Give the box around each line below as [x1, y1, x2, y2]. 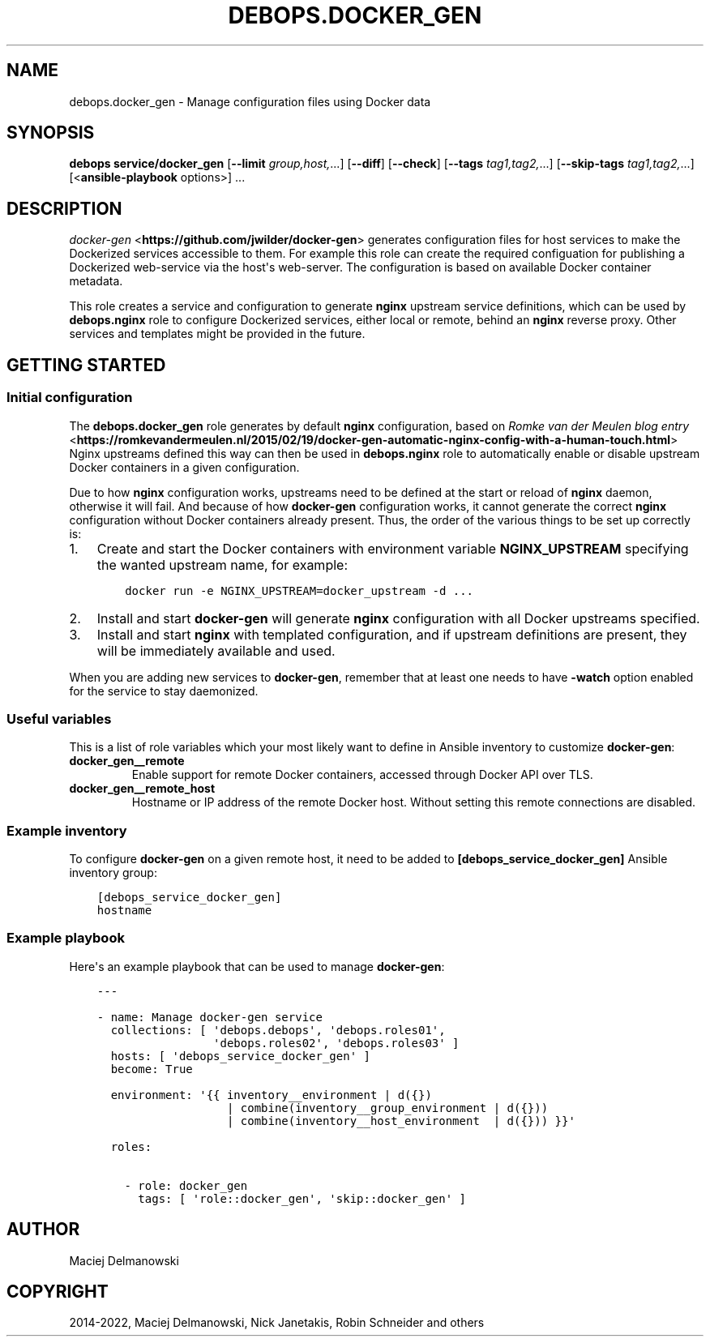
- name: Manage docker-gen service [96, 1010, 323, 1024]
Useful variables [6, 710, 112, 727]
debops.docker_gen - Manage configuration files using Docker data [69, 94, 431, 109]
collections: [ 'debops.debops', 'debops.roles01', [110, 1023, 446, 1037]
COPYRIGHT [6, 1281, 109, 1302]
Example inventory [6, 822, 127, 839]
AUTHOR [6, 1219, 80, 1240]
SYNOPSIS [6, 122, 95, 143]
